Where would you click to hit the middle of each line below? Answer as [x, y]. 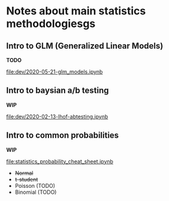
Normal [24, 173]
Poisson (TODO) [35, 185]
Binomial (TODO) [36, 192]
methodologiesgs [51, 24]
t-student [26, 179]
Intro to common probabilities [63, 135]
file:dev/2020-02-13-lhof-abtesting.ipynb [57, 116]
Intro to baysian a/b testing [58, 91]
